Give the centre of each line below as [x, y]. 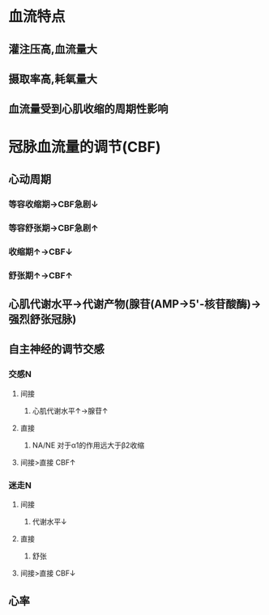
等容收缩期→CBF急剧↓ [53, 204]
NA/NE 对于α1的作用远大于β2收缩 [88, 445]
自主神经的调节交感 [56, 349]
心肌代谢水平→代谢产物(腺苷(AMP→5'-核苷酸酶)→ [135, 304]
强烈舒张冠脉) [43, 319]
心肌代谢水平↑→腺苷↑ [70, 410]
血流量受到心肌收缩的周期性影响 [88, 109]
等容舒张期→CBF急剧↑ [53, 227]
